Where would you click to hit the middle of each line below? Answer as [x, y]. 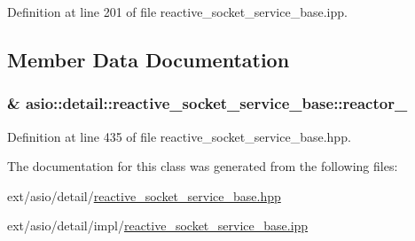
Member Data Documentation [149, 59]
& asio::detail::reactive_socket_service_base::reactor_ [207, 103]
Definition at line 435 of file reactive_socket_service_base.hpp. [179, 136]
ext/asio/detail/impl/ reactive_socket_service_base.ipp [158, 225]
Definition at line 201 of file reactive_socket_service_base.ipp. [177, 12]
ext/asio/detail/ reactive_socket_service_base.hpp [144, 195]
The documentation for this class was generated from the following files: [203, 166]
